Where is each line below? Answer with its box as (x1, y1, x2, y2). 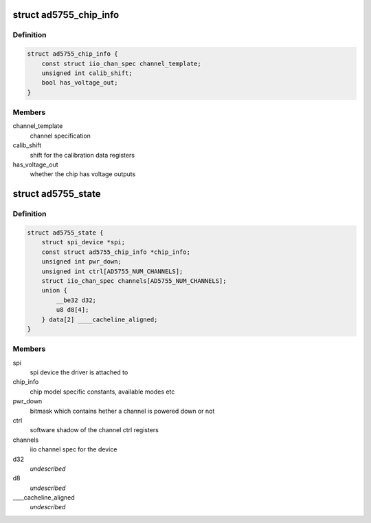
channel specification (30, 131, 91, 140)
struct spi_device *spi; (41, 238, 126, 246)
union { (41, 286, 68, 295)
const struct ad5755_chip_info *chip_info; (41, 248, 190, 256)
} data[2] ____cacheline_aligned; (41, 315, 158, 323)
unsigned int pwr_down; (41, 258, 122, 266)
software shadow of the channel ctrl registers (30, 426, 159, 434)
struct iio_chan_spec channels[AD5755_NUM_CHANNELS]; (41, 277, 227, 285)
